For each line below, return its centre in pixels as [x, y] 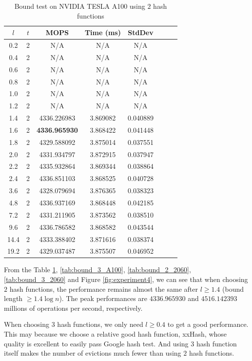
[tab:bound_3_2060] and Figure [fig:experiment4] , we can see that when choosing [126, 279]
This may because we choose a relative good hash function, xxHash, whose [116, 334]
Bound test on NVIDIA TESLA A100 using [80, 6]
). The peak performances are [103, 298]
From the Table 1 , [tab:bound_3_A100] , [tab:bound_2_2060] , [97, 270]
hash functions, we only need [100, 324]
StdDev [141, 32]
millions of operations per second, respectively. [73, 308]
